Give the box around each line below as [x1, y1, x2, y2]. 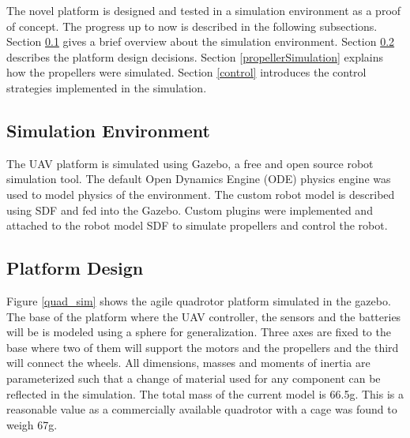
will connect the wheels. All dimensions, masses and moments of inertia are [6, 354, 371, 371]
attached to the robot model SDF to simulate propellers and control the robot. [6, 217, 388, 234]
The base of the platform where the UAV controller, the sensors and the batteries [6, 308, 401, 324]
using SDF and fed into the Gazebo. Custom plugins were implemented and [6, 201, 373, 218]
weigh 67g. [6, 416, 58, 432]
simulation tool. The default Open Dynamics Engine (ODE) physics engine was [6, 170, 391, 187]
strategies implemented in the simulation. [6, 79, 207, 95]
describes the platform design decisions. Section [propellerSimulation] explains [6, 48, 384, 65]
